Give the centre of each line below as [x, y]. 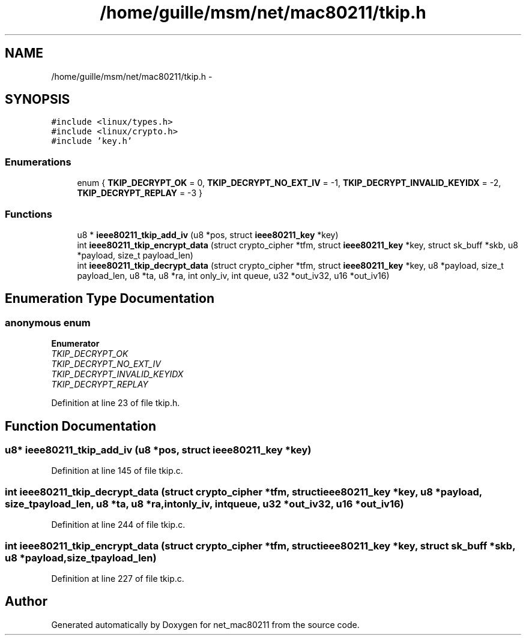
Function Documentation [80, 426]
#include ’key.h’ [92, 141]
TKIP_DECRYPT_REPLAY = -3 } [140, 193]
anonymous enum [48, 322]
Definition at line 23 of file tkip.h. [116, 403]
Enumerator [75, 344]
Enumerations [38, 162]
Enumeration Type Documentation [110, 299]
